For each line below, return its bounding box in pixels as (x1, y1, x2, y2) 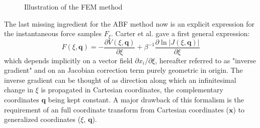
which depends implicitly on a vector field (4, 55, 133, 65)
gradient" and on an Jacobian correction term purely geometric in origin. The (4, 65, 243, 75)
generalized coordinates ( (4, 114, 81, 124)
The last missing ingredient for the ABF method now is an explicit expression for (4, 18, 254, 29)
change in (4, 84, 33, 95)
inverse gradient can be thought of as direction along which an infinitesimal (4, 74, 236, 85)
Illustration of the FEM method (24, 2, 123, 12)
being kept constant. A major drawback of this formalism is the (48, 94, 244, 105)
